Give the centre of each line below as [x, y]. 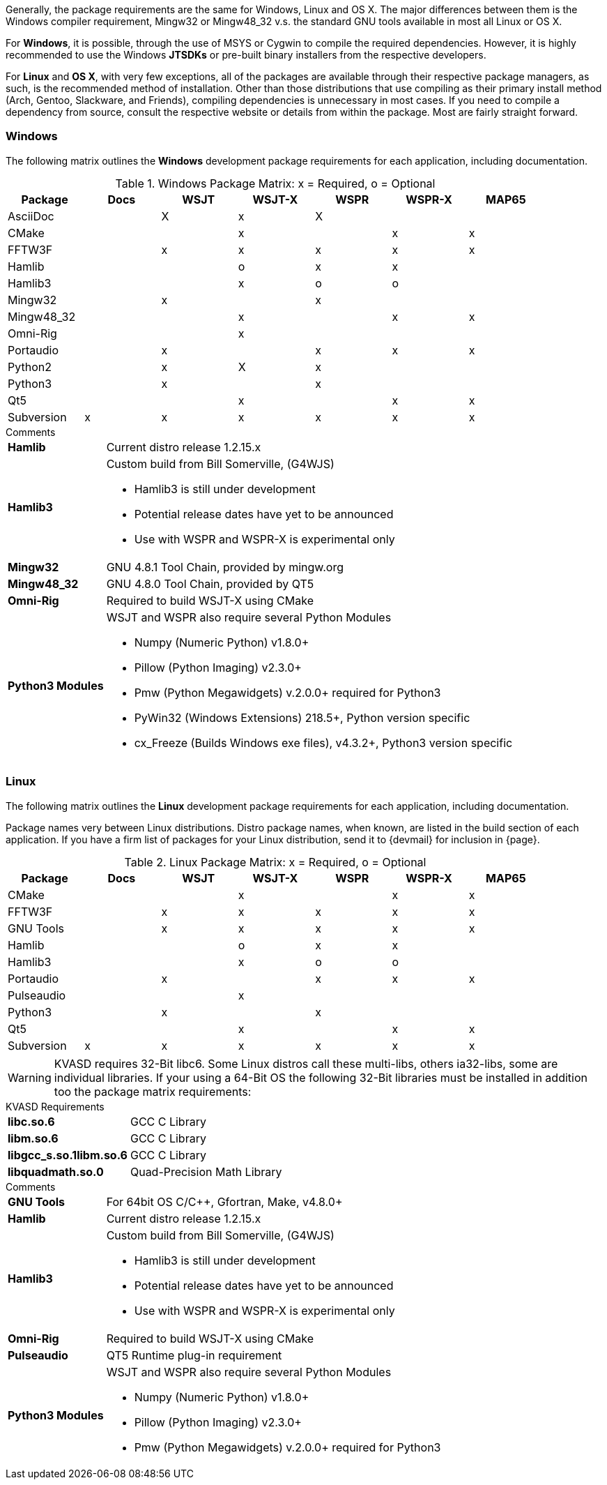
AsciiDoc [31, 216]
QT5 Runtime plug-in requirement [194, 1355]
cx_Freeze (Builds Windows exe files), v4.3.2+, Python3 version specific [323, 742]
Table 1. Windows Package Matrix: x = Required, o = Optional [275, 183]
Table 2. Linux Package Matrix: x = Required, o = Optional [275, 862]
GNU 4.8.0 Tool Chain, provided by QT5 [210, 583]
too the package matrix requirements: [153, 1091]
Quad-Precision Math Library [206, 1171]
